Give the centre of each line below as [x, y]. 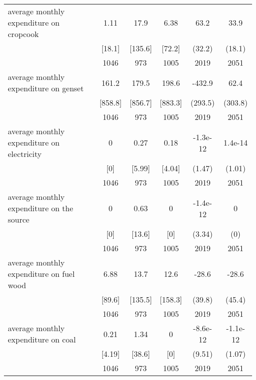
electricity [25, 154]
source [19, 219]
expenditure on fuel [41, 274]
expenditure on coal [42, 339]
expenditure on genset [46, 88]
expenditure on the [41, 208]
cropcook [23, 34]
